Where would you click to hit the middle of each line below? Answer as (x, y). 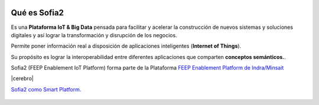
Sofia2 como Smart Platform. (46, 89)
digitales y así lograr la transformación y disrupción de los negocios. (94, 35)
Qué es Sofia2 (38, 13)
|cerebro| (22, 78)
